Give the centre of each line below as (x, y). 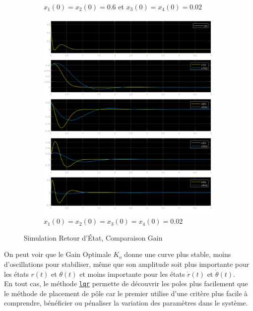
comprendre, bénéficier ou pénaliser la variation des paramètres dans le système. (126, 303)
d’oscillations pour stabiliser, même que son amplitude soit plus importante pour (127, 264)
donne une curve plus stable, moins (178, 254)
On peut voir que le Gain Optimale (58, 254)
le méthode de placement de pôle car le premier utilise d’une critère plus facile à (126, 293)
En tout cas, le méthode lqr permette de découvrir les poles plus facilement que (126, 283)
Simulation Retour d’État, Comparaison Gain (93, 237)
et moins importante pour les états (132, 274)
